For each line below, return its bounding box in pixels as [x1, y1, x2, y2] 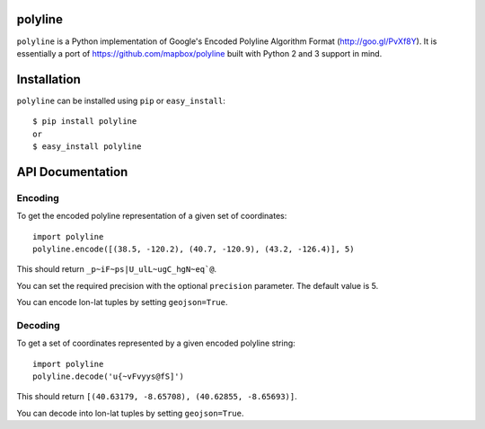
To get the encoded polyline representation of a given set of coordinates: [16, 211, 287, 222]
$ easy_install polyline [32, 141, 142, 152]
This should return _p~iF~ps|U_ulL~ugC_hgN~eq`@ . [16, 264, 217, 275]
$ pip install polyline [32, 117, 137, 127]
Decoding [16, 319, 60, 331]
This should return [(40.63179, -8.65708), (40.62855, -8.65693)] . [16, 391, 297, 402]
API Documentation [16, 164, 128, 179]
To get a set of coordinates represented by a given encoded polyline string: [16, 337, 295, 349]
